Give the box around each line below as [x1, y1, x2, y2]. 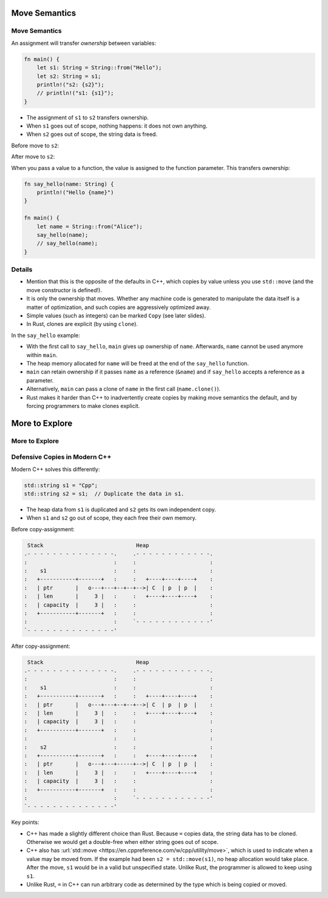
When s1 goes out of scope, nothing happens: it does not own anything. [26, 122, 208, 130]
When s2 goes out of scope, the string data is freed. [26, 131, 158, 138]
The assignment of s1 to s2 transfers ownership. [26, 114, 149, 121]
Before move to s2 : [11, 141, 60, 149]
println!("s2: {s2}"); [36, 81, 104, 88]
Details [11, 265, 33, 274]
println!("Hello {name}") [36, 189, 114, 196]
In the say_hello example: [11, 332, 80, 339]
